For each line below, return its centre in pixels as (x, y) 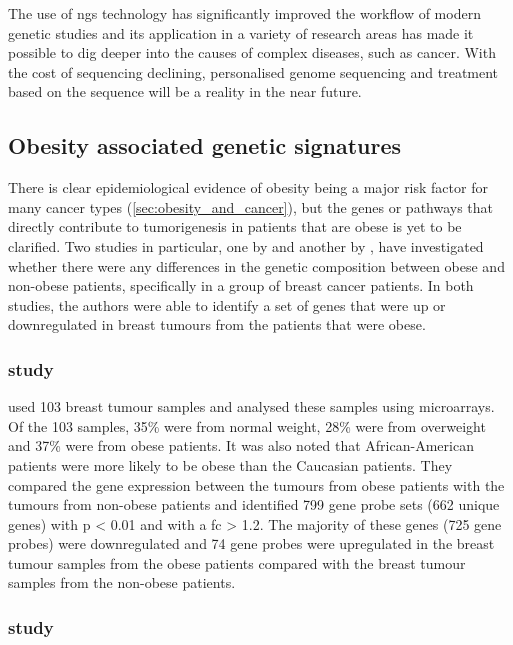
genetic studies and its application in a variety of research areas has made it (241, 32)
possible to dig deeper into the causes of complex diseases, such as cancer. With (252, 52)
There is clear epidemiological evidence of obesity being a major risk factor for (248, 187)
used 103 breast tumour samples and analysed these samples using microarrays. (251, 406)
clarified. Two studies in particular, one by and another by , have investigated (246, 245)
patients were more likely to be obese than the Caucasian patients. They (230, 464)
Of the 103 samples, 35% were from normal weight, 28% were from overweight (247, 425)
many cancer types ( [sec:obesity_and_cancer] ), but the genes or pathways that (251, 206)
